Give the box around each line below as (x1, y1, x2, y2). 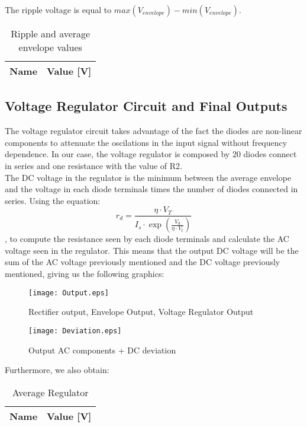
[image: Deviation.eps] (28, 326, 122, 335)
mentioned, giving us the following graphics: (5, 267, 164, 280)
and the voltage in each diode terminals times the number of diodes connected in (5, 183, 298, 195)
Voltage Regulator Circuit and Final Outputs (5, 97, 287, 115)
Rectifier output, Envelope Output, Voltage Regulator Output (28, 305, 254, 318)
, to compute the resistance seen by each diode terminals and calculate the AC (5, 232, 289, 245)
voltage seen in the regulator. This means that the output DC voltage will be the (5, 244, 299, 256)
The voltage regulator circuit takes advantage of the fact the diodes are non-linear (5, 125, 302, 137)
